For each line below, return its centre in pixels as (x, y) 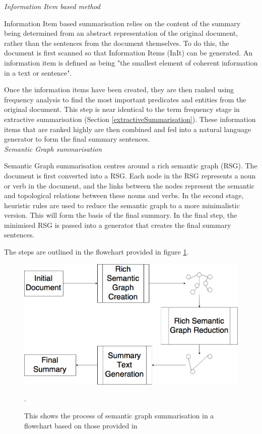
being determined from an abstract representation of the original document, (121, 33)
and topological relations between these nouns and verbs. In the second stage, (124, 195)
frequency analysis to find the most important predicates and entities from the (125, 99)
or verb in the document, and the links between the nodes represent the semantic (129, 185)
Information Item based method (52, 6)
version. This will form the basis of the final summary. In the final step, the (121, 215)
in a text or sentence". (38, 72)
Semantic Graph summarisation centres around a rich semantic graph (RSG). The (131, 166)
